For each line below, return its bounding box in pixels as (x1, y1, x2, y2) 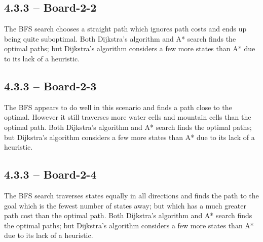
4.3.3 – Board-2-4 (4, 166, 97, 182)
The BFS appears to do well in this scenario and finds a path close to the (4, 101, 232, 112)
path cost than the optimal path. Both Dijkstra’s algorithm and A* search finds (4, 210, 252, 221)
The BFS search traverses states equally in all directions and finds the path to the (4, 190, 259, 200)
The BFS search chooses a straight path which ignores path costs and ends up (4, 23, 247, 34)
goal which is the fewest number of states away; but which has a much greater (4, 200, 246, 211)
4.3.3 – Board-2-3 (4, 78, 97, 93)
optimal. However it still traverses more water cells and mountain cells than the (4, 112, 251, 122)
